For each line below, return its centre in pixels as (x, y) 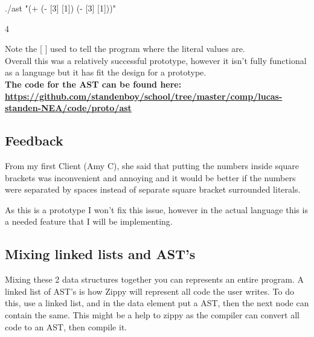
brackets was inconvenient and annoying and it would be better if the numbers (150, 177)
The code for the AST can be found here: (93, 84)
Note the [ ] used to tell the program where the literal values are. (125, 49)
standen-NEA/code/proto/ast (68, 108)
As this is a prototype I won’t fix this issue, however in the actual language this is (156, 209)
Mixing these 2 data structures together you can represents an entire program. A (154, 279)
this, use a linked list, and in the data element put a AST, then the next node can (157, 303)
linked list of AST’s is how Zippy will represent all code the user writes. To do (149, 291)
